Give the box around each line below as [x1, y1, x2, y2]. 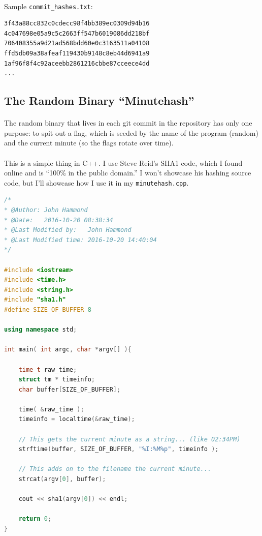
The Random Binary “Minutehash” [4, 93, 194, 108]
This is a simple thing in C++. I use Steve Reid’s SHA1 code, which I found [4, 157, 243, 168]
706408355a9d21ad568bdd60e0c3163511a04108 [4, 40, 150, 47]
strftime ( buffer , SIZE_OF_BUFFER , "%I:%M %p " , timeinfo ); [18, 445, 219, 453]
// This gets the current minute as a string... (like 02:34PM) [18, 435, 241, 443]
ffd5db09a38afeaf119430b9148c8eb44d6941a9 [4, 50, 150, 57]
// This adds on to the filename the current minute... [18, 465, 212, 473]
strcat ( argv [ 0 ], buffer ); [18, 475, 106, 483]
